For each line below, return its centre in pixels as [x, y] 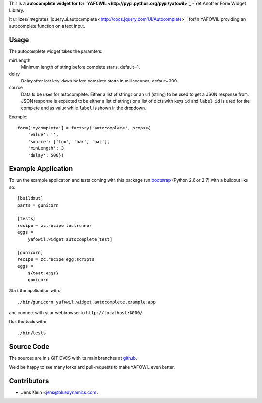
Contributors [29, 381]
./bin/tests [32, 333]
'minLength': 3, [47, 148]
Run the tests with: [27, 322]
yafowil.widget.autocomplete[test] [70, 239]
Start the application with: [35, 290]
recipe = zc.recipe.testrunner [55, 225]
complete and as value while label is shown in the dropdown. [84, 108]
